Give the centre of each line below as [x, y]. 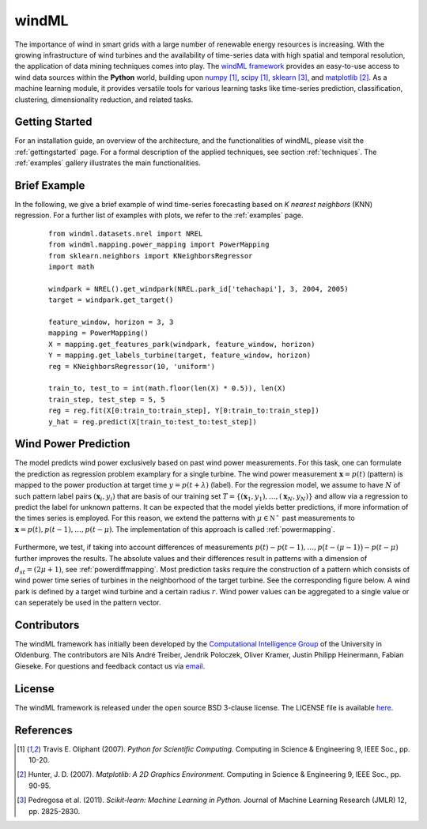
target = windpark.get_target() [111, 300]
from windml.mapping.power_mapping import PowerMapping [159, 245]
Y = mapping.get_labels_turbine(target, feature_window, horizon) [180, 355]
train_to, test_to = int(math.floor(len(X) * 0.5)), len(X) [167, 388]
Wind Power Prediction [72, 444]
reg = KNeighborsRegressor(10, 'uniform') [132, 366]
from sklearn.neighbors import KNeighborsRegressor [151, 256]
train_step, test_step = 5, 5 [107, 399]
